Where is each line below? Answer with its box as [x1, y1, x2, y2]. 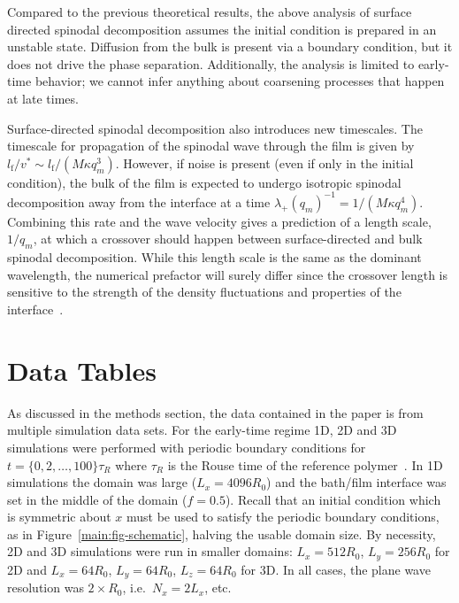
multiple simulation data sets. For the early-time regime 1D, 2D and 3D [7, 421, 397, 439]
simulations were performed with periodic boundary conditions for [7, 437, 366, 456]
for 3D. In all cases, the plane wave [241, 560, 431, 578]
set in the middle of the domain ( [7, 490, 187, 508]
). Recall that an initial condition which [225, 490, 441, 508]
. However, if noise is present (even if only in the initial [115, 153, 414, 172]
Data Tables [7, 352, 157, 388]
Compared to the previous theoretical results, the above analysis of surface [7, 3, 412, 20]
